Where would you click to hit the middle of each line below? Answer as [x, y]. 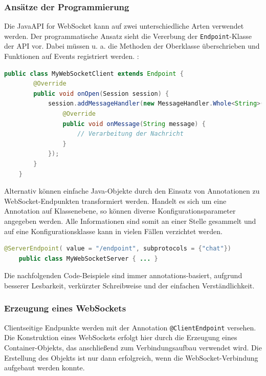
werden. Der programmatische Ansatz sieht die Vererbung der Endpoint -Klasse [128, 36]
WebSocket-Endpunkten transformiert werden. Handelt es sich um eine [115, 201]
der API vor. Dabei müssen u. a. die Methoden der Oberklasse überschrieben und [132, 46]
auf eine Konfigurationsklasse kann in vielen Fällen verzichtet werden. [113, 231]
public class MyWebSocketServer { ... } [88, 258]
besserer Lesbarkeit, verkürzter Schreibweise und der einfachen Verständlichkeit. [129, 285]
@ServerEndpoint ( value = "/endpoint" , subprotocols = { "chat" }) [118, 249]
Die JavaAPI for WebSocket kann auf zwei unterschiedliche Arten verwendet [124, 26]
